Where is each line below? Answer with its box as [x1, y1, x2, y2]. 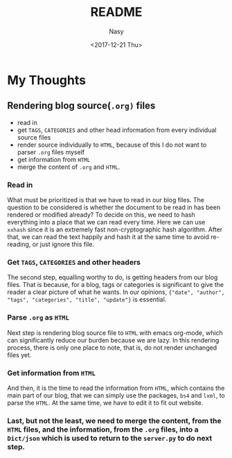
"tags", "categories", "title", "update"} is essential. [7, 295, 167, 304]
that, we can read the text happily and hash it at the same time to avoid [7, 233, 210, 241]
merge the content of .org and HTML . [17, 163, 121, 171]
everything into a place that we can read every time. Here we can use [7, 218, 206, 227]
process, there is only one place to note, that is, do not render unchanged [7, 343, 217, 352]
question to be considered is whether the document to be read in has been [7, 203, 220, 212]
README [90, 4, 143, 20]
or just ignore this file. [32, 240, 95, 249]
